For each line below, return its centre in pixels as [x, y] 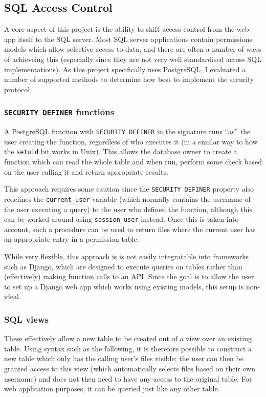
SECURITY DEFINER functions [59, 112]
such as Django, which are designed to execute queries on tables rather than [123, 266]
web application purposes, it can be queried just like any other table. [112, 389]
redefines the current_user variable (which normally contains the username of [127, 198]
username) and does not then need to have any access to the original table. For [128, 378]
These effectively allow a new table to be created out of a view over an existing [128, 338]
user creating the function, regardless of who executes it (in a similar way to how [131, 141]
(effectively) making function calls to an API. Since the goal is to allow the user [129, 276]
